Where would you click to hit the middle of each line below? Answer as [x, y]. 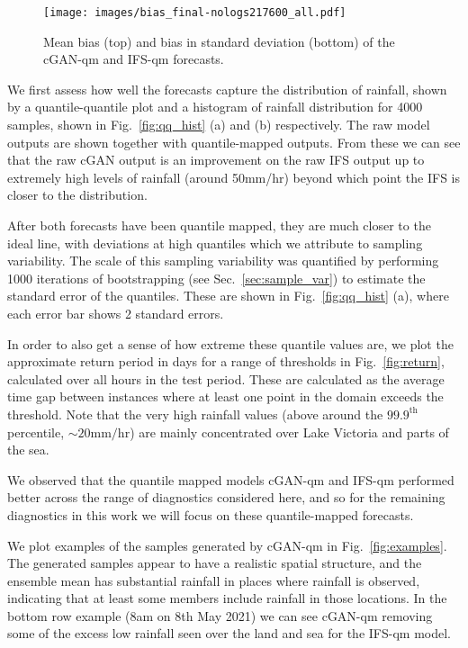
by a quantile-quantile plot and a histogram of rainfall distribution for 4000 [215, 107]
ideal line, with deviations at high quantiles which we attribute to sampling [215, 243]
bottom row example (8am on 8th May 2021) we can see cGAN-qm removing [220, 615]
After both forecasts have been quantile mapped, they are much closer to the [219, 225]
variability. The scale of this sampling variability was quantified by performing [223, 261]
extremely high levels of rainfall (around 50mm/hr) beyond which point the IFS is [234, 177]
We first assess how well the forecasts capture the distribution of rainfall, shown [227, 89]
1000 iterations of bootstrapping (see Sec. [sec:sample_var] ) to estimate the [216, 278]
